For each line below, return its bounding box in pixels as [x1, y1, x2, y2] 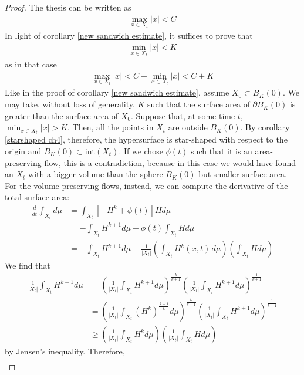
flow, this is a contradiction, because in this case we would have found [44, 156, 296, 168]
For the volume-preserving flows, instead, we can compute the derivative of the [5, 179, 288, 191]
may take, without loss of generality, [5, 98, 135, 110]
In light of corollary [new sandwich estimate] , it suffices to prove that [5, 29, 253, 42]
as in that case [5, 58, 57, 70]
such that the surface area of [147, 98, 250, 110]
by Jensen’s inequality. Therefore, [5, 344, 125, 357]
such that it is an [191, 144, 252, 157]
